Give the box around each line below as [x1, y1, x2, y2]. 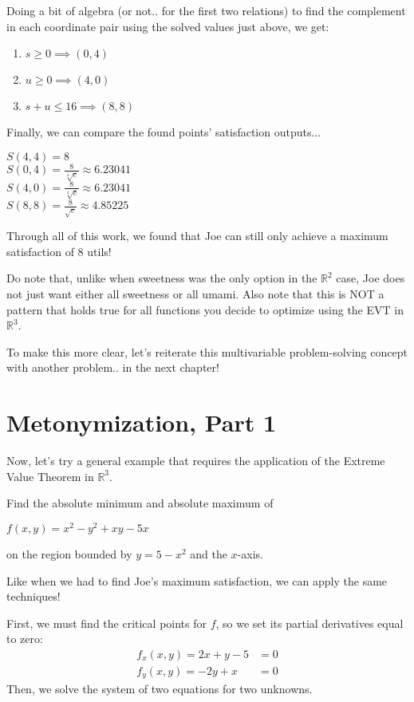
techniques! [6, 588, 61, 605]
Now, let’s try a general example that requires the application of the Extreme [6, 452, 385, 469]
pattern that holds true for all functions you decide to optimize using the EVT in [6, 301, 404, 317]
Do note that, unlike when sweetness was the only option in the [6, 270, 317, 286]
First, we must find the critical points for [6, 614, 207, 631]
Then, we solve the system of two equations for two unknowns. [6, 680, 313, 697]
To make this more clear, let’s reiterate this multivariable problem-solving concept [6, 343, 408, 360]
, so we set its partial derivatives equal [215, 614, 404, 631]
